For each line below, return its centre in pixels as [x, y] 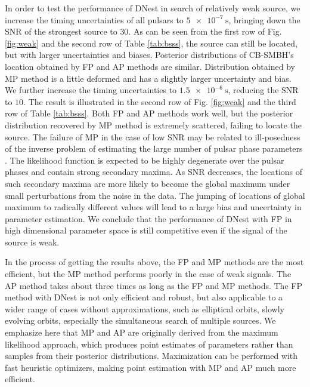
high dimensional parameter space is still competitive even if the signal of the [146, 230]
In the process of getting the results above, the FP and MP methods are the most [154, 262]
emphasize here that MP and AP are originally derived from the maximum [142, 332]
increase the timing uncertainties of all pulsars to [94, 19]
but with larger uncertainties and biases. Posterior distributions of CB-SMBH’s [149, 55]
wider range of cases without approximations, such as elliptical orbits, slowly [145, 308]
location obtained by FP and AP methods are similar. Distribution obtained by [150, 66]
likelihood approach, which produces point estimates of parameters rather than [149, 344]
